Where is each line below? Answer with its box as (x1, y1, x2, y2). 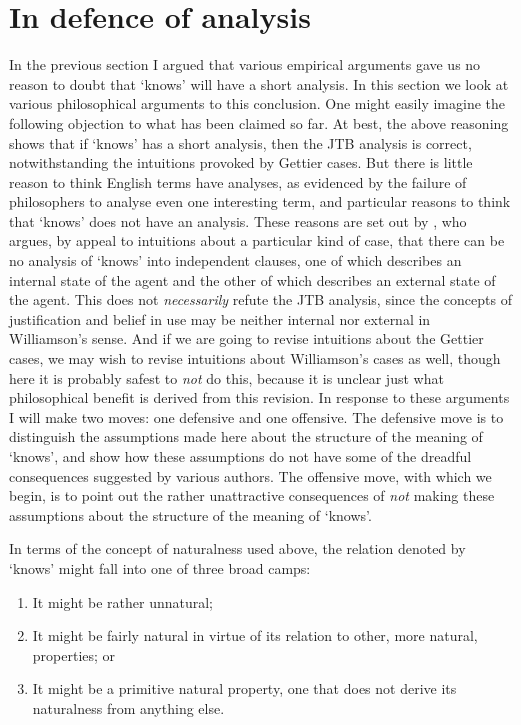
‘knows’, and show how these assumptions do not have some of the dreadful (9, 446, 472, 466)
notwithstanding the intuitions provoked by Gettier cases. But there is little (9, 152, 473, 173)
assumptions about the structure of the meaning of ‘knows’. (9, 504, 372, 525)
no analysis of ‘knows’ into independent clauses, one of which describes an (9, 250, 462, 271)
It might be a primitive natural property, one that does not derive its (32, 678, 457, 699)
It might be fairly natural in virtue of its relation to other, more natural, (32, 625, 478, 646)
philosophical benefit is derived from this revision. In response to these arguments (9, 387, 510, 408)
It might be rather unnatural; (32, 591, 214, 612)
